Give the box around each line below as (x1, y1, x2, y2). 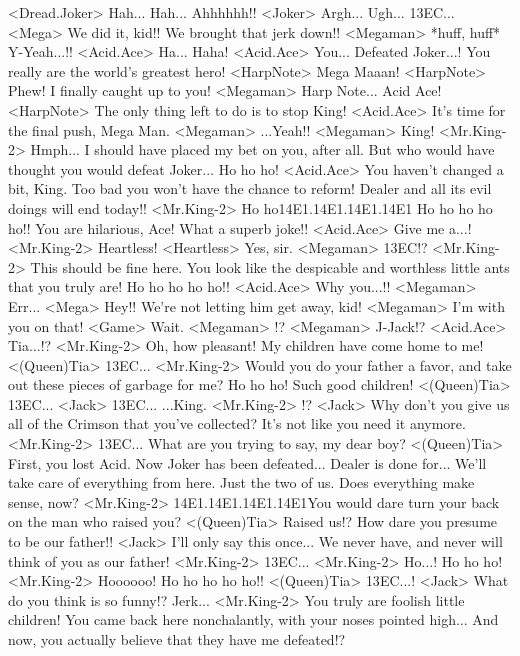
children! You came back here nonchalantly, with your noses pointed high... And (8, 609, 499, 630)
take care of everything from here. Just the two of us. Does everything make (8, 472, 475, 493)
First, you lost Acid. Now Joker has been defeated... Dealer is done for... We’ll (8, 452, 487, 473)
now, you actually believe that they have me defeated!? (8, 629, 346, 649)
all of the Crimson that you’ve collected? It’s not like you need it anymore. (8, 413, 466, 434)
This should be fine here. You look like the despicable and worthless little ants (30, 256, 510, 277)
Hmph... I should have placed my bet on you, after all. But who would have (30, 139, 495, 160)
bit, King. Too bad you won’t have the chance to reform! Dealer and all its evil (8, 178, 492, 199)
